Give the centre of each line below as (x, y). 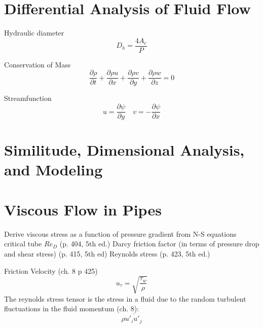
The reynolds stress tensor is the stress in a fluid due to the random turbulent (125, 298)
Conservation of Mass (37, 64)
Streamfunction (28, 98)
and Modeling (53, 170)
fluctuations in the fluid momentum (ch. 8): (72, 308)
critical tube (23, 244)
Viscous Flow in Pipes (83, 209)
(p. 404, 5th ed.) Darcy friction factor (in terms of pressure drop (159, 244)
